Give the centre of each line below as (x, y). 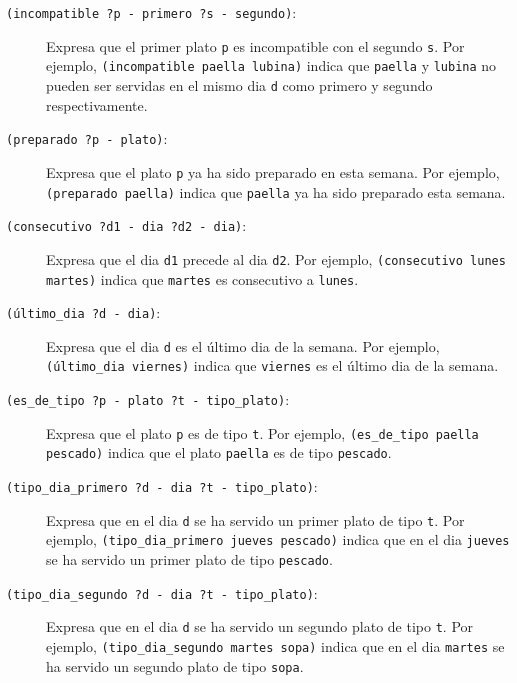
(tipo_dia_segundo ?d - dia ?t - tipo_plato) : (162, 592)
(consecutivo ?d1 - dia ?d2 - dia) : (126, 225)
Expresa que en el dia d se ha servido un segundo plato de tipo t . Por (260, 626)
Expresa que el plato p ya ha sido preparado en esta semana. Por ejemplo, (273, 171)
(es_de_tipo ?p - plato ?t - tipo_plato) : (148, 399)
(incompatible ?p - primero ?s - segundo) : (151, 12)
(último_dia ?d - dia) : (83, 312)
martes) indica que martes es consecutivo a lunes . (202, 278)
